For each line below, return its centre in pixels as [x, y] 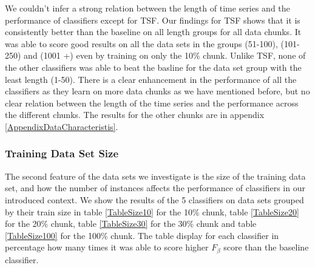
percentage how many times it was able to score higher [107, 247]
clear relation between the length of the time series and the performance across [152, 103]
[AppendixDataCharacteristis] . [62, 126]
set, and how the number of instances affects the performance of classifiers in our [155, 188]
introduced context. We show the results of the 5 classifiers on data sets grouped [154, 199]
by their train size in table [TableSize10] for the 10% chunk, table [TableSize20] [152, 211]
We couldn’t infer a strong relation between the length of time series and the [147, 8]
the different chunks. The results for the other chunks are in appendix [135, 115]
